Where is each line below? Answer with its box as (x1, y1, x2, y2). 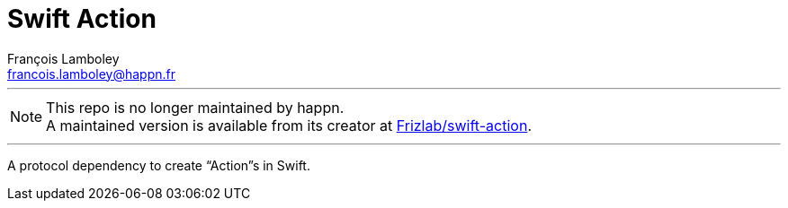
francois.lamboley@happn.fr (7, 65, 175, 82)
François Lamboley (7, 50, 120, 66)
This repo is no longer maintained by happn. (46, 98, 345, 117)
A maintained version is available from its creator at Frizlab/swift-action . (46, 116, 532, 134)
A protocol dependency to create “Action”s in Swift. (7, 157, 310, 173)
